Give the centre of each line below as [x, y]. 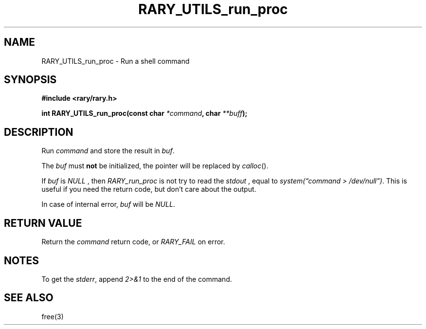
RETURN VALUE [43, 223]
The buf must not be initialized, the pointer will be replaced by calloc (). [155, 166]
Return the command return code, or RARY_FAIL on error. [133, 242]
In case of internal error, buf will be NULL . [108, 204]
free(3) [53, 316]
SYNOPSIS [30, 80]
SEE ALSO [29, 298]
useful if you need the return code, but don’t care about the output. [149, 189]
